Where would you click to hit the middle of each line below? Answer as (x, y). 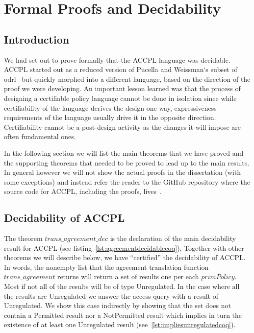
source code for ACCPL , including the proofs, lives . (83, 191)
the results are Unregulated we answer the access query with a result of (111, 296)
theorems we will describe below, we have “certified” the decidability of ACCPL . (125, 257)
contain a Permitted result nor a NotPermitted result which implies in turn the (123, 315)
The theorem (23, 238)
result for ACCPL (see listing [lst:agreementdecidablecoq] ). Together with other (124, 248)
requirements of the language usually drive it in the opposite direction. (110, 117)
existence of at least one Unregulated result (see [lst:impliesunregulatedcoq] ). (120, 324)
